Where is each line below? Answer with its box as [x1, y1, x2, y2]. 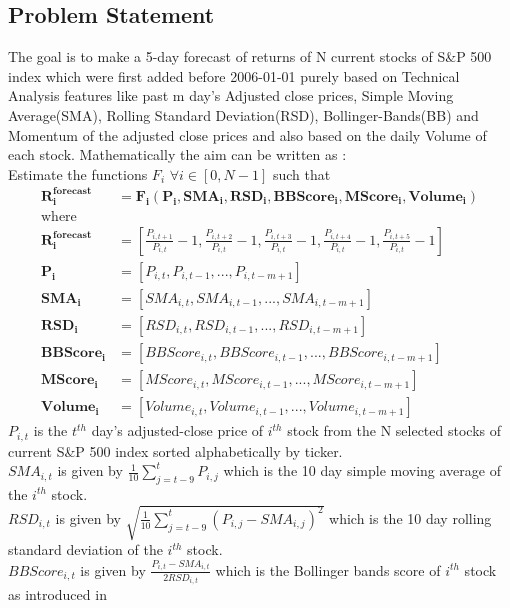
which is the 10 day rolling [329, 507, 492, 528]
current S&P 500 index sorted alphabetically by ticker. [8, 440, 343, 461]
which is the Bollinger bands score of [215, 559, 441, 580]
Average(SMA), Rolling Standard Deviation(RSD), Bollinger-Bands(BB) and [8, 104, 479, 125]
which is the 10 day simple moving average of [223, 460, 501, 481]
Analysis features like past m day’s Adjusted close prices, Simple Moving [8, 85, 454, 106]
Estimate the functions [8, 163, 148, 184]
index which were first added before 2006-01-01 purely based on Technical [8, 65, 460, 86]
